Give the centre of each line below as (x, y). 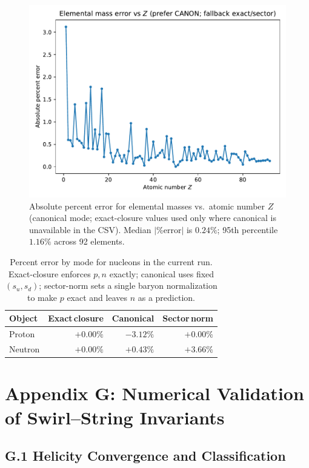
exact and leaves (97, 297)
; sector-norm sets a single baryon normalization (128, 285)
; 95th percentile (248, 229)
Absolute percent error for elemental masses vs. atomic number (147, 206)
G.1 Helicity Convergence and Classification (145, 456)
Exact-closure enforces (49, 273)
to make (42, 297)
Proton (22, 334)
